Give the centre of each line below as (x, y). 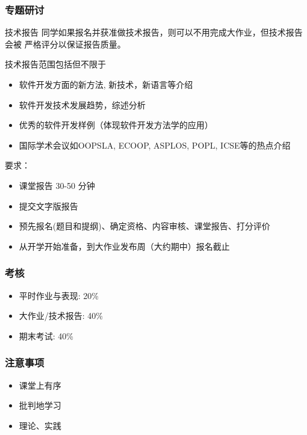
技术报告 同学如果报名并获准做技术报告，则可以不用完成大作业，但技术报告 (154, 32)
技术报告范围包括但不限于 (55, 64)
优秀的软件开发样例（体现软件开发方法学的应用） (116, 125)
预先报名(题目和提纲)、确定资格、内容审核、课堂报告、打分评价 (144, 226)
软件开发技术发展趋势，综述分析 (82, 104)
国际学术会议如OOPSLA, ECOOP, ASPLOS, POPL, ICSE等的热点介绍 (155, 145)
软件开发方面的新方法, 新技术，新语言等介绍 (106, 84)
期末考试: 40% (46, 335)
